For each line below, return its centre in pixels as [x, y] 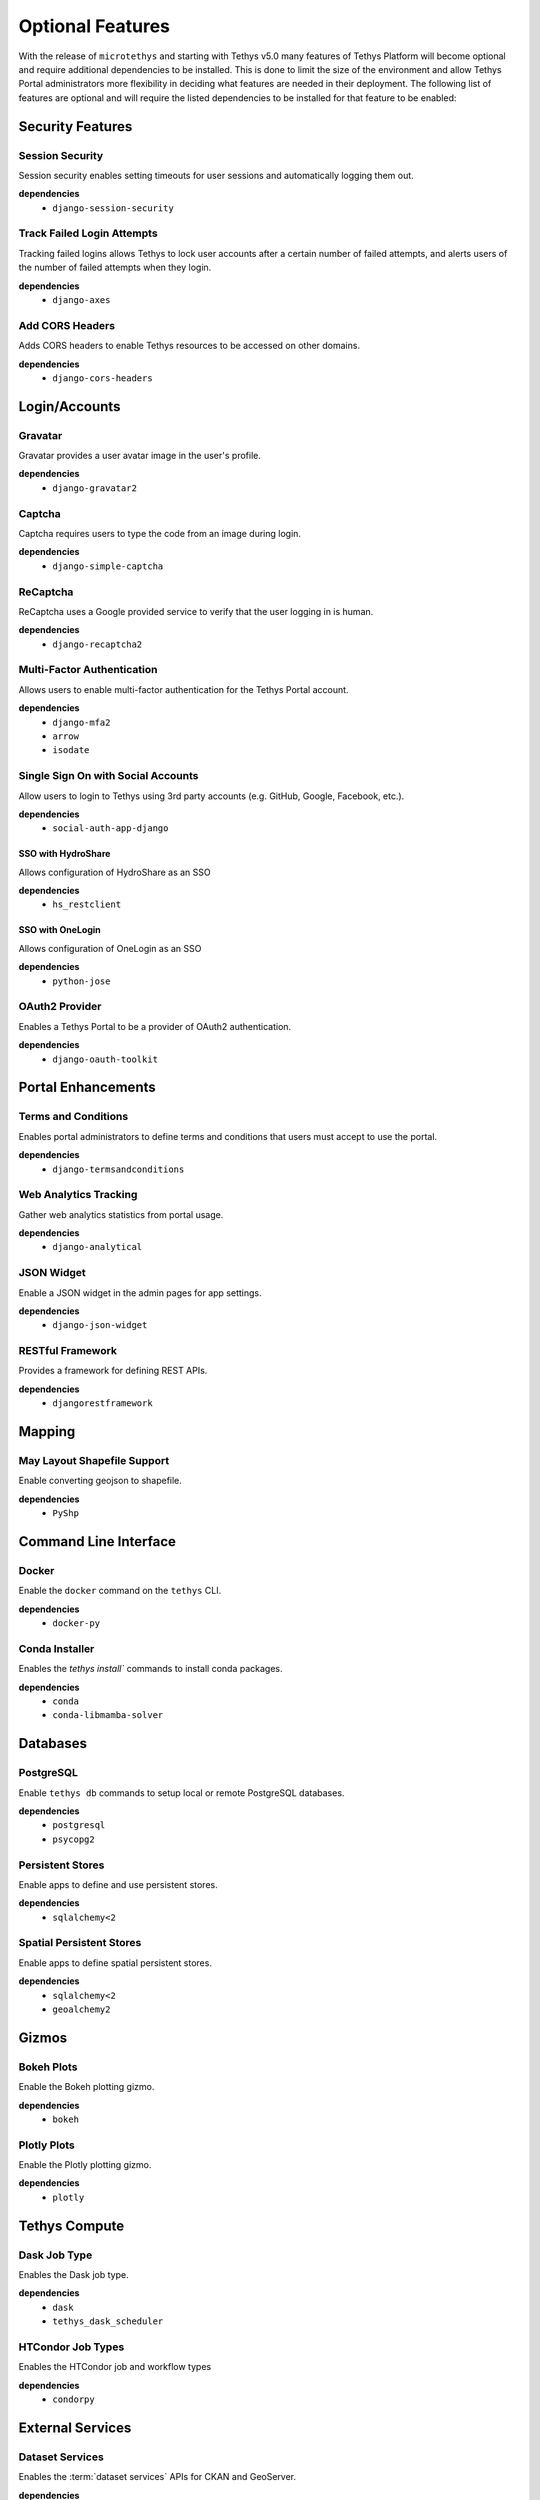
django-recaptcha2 [97, 644]
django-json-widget [100, 1325]
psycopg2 [73, 1839]
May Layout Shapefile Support [94, 1461]
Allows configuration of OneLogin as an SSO [110, 948]
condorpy [73, 2399]
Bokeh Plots [48, 2067]
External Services [75, 2427]
